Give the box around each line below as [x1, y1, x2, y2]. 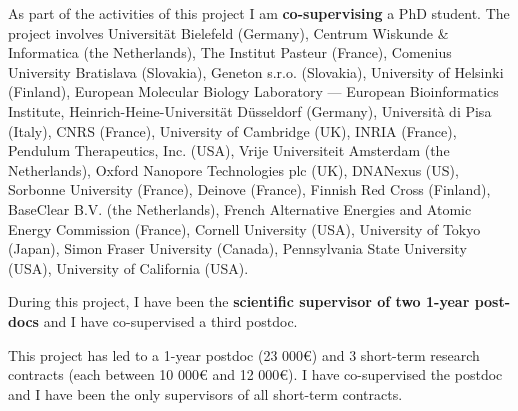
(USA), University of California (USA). [8, 257, 249, 278]
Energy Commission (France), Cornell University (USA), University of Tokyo [8, 218, 481, 239]
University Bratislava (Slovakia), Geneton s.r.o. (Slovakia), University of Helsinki [8, 61, 504, 82]
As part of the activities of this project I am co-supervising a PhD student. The [8, 3, 510, 23]
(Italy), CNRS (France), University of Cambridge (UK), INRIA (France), [8, 120, 457, 141]
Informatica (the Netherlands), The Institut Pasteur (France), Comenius [8, 42, 452, 63]
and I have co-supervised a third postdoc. [43, 310, 298, 331]
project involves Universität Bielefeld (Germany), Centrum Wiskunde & [8, 22, 449, 43]
